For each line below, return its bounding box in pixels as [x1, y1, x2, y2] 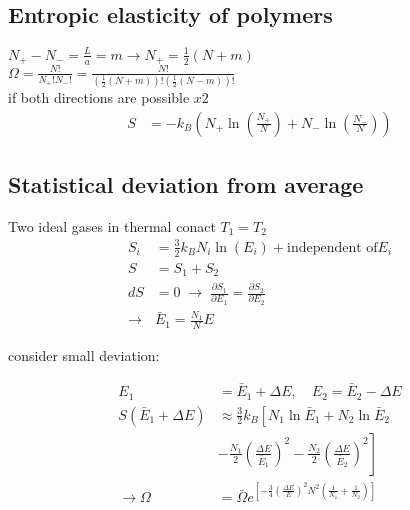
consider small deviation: [8, 345, 160, 366]
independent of [286, 240, 378, 255]
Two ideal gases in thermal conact [8, 215, 216, 236]
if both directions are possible [8, 87, 190, 107]
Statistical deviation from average [8, 169, 364, 200]
